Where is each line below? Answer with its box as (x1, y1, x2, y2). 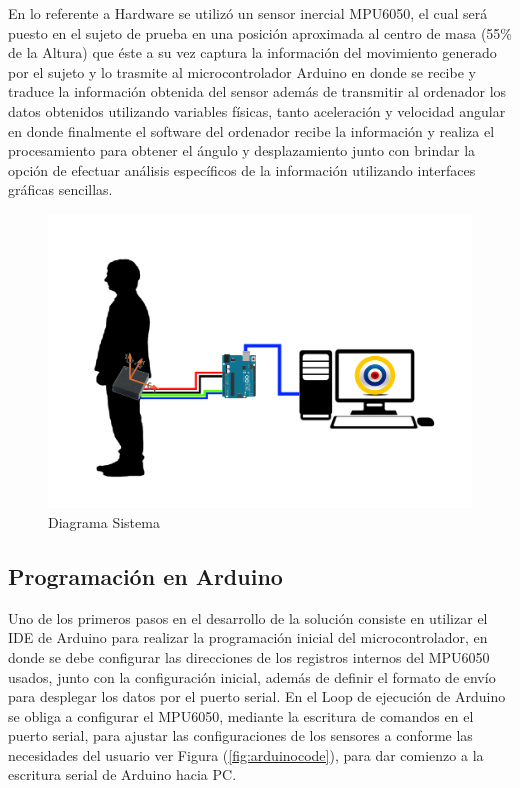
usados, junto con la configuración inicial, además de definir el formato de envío (8, 666, 496, 687)
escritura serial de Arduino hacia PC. (8, 764, 237, 785)
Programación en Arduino (8, 560, 283, 591)
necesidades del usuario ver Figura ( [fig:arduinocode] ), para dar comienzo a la (8, 744, 484, 765)
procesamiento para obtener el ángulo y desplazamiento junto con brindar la (8, 140, 476, 161)
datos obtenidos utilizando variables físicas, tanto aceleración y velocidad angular (8, 100, 506, 121)
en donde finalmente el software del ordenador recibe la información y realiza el (8, 120, 495, 141)
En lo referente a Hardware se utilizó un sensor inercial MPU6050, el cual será (8, 3, 488, 23)
